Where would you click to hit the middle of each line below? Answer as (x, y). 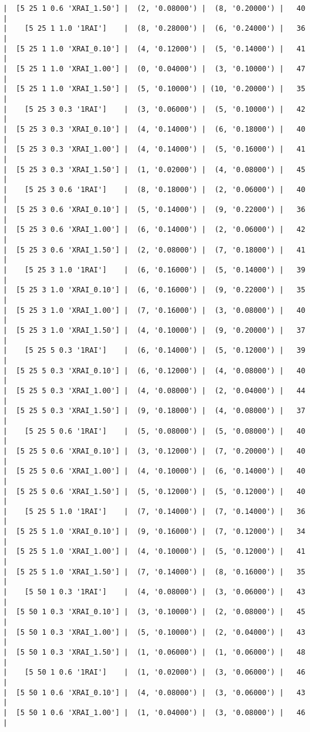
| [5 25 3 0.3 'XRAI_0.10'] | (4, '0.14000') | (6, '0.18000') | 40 (154, 129)
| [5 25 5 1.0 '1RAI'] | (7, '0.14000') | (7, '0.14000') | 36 (154, 511)
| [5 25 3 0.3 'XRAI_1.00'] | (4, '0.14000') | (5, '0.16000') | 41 (154, 149)
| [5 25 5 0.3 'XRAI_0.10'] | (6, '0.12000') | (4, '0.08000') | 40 (154, 371)
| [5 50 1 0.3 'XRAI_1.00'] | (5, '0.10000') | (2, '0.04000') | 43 (154, 632)
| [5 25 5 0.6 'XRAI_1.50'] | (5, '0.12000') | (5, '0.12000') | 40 (154, 491)
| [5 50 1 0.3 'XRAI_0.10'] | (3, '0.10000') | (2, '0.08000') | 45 (154, 612)
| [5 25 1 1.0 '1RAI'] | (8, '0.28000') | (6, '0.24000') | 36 (154, 29)
